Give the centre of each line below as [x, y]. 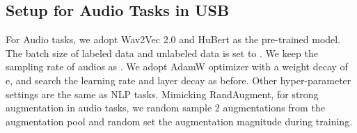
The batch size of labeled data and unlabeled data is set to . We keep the [162, 53]
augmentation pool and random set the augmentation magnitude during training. [179, 121]
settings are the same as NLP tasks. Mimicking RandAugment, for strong [162, 94]
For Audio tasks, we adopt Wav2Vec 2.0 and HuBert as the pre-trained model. [173, 39]
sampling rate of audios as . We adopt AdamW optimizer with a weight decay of [177, 66]
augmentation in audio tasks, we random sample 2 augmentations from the [165, 108]
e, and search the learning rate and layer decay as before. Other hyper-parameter [178, 80]
